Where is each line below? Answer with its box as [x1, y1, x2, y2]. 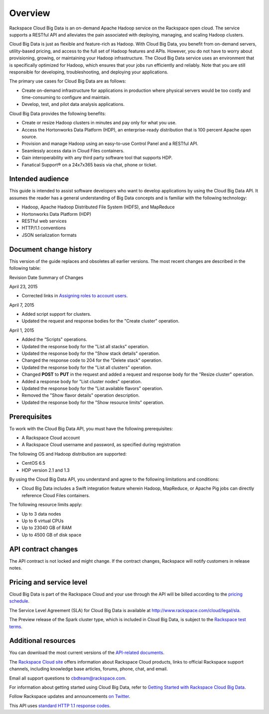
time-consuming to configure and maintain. [21, 94, 111, 100]
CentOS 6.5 [21, 460, 46, 466]
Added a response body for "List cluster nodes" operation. [21, 378, 142, 384]
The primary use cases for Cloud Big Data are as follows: [9, 78, 127, 84]
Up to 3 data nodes [21, 511, 61, 517]
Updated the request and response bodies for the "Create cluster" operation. [21, 318, 180, 324]
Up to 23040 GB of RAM [21, 525, 72, 531]
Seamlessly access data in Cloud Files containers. [21, 147, 125, 153]
